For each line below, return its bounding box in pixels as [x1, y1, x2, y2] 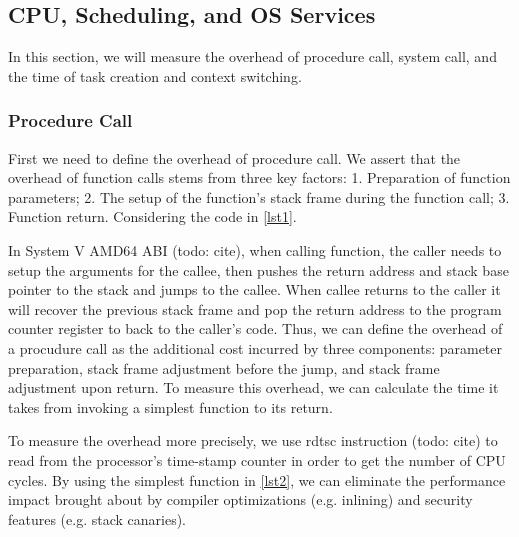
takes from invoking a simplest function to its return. [8, 396, 333, 417]
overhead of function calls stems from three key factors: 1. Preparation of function [8, 167, 511, 188]
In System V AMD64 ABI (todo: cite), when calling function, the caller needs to [8, 239, 502, 260]
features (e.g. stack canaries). [8, 508, 187, 529]
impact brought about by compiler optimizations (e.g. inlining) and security [8, 489, 473, 510]
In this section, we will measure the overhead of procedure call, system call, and [8, 46, 497, 67]
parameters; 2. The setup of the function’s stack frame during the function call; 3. [8, 186, 510, 207]
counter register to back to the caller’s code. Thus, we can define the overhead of [8, 318, 503, 339]
